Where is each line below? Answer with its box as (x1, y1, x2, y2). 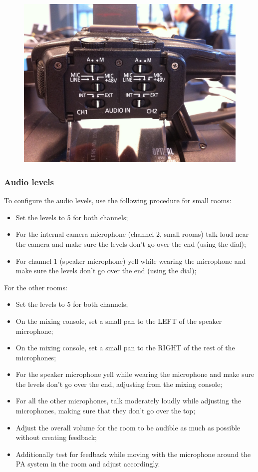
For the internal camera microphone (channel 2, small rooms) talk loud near (15, 229, 249, 239)
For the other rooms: (4, 282, 67, 292)
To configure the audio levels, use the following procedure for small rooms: (4, 195, 232, 206)
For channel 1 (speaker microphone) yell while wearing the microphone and (15, 255, 246, 266)
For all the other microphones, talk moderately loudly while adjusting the (15, 395, 242, 406)
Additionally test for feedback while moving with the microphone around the (15, 448, 251, 459)
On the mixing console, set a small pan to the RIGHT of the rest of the (15, 342, 235, 353)
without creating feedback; (15, 432, 97, 442)
